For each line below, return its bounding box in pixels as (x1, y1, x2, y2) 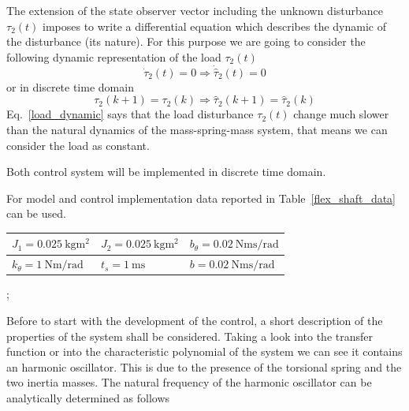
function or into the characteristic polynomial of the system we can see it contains (6, 343, 403, 360)
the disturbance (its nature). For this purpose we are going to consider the (6, 33, 366, 50)
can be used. (6, 205, 66, 222)
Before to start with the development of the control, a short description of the (6, 312, 383, 328)
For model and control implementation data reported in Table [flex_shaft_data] (6, 189, 396, 206)
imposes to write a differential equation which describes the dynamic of (43, 17, 386, 34)
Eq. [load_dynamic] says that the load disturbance (6, 106, 254, 122)
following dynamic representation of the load (6, 48, 221, 65)
